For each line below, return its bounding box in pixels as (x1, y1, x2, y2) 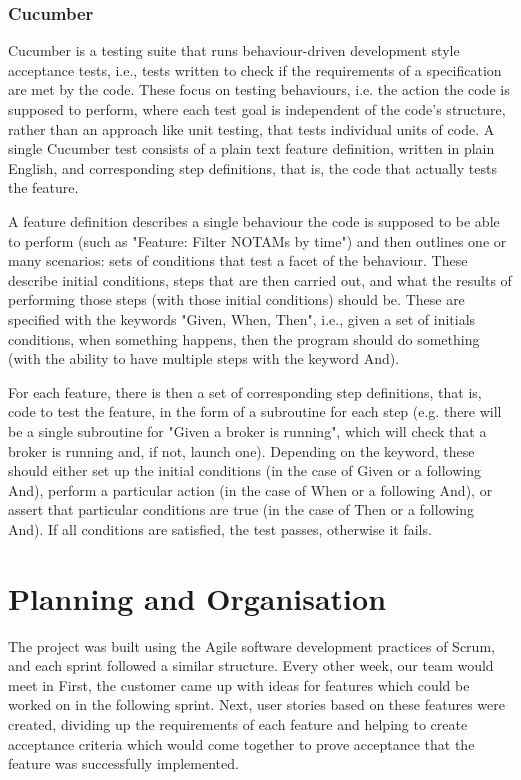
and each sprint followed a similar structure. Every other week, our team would (8, 655, 494, 676)
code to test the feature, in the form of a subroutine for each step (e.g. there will (8, 401, 502, 422)
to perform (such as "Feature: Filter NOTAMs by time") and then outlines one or (8, 230, 507, 251)
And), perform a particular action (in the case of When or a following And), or (8, 479, 493, 500)
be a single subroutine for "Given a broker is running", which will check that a (8, 420, 487, 441)
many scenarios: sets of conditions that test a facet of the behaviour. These (8, 250, 468, 271)
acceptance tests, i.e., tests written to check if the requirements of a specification (8, 59, 502, 80)
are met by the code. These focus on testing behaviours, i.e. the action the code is (8, 79, 510, 100)
